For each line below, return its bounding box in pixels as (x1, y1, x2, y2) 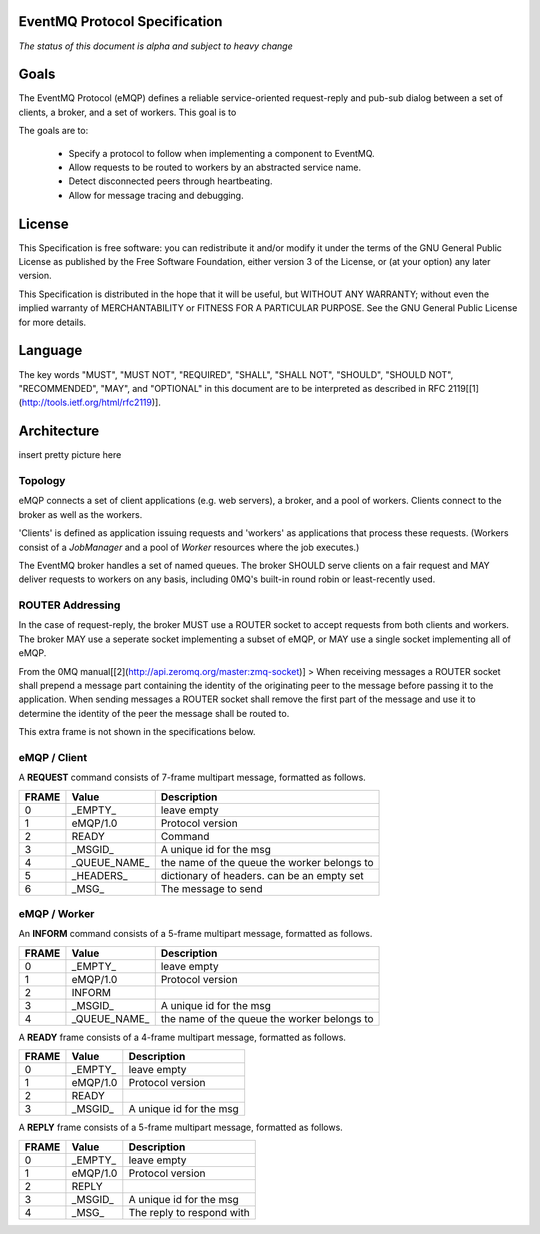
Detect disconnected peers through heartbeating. (68, 175, 273, 187)
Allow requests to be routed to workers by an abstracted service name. (68, 161, 362, 173)
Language (18, 342, 83, 359)
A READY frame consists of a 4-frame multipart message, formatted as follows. (18, 1031, 347, 1043)
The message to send (160, 881, 264, 895)
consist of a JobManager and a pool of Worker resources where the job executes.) (18, 541, 360, 553)
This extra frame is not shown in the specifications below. (18, 726, 256, 738)
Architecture (18, 423, 100, 440)
